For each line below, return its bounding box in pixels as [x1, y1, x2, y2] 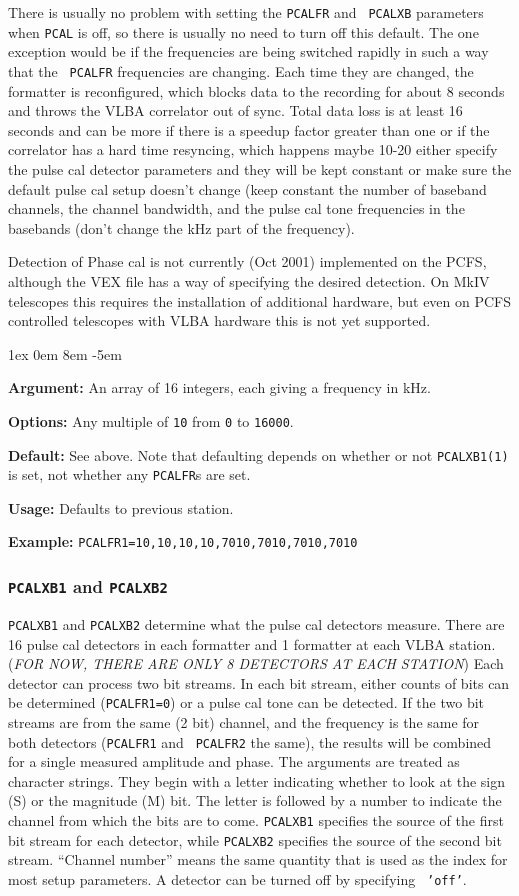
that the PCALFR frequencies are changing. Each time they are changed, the [8, 60, 474, 81]
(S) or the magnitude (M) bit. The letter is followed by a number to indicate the [8, 790, 502, 811]
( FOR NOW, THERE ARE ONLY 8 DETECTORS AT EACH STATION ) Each [8, 653, 504, 674]
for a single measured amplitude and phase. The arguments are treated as [8, 751, 460, 772]
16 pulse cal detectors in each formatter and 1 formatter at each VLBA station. [8, 633, 496, 654]
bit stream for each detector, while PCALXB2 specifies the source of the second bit [8, 829, 502, 850]
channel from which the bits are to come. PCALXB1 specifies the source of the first [8, 810, 504, 830]
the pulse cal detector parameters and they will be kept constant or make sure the [8, 158, 512, 179]
